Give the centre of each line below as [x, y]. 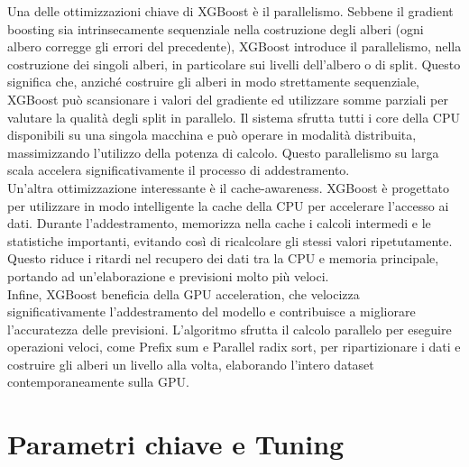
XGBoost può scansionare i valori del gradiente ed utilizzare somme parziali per [228, 99]
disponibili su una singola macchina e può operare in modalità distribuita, [212, 135]
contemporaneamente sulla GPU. [98, 382]
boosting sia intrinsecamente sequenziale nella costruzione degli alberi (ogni [216, 28]
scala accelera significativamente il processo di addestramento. [179, 170]
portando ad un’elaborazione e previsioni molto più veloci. [168, 275]
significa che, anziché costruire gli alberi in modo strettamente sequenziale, [213, 82]
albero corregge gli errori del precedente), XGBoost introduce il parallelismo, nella [234, 46]
